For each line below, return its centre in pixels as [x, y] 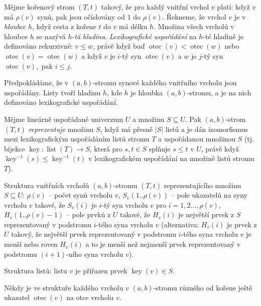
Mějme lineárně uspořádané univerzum [64, 119]
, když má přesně [126, 129]
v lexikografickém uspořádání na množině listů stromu [171, 158]
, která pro [106, 148]
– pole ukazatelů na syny [209, 195]
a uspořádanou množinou [197, 139]
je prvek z [242, 224]
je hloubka [147, 92]
